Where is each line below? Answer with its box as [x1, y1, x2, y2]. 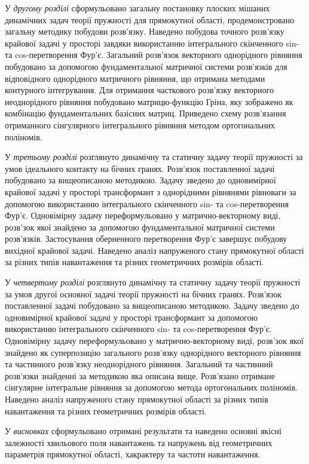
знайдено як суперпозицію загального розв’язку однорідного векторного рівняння [5, 346, 301, 358]
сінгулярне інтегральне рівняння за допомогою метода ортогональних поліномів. [5, 381, 298, 394]
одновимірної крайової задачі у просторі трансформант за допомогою [5, 311, 258, 323]
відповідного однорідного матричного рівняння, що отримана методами [5, 72, 265, 84]
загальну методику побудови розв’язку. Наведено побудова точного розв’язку [5, 25, 284, 38]
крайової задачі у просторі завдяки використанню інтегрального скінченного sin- [5, 36, 299, 49]
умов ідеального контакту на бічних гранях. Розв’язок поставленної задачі [5, 162, 275, 174]
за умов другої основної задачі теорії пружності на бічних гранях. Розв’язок [5, 287, 282, 300]
